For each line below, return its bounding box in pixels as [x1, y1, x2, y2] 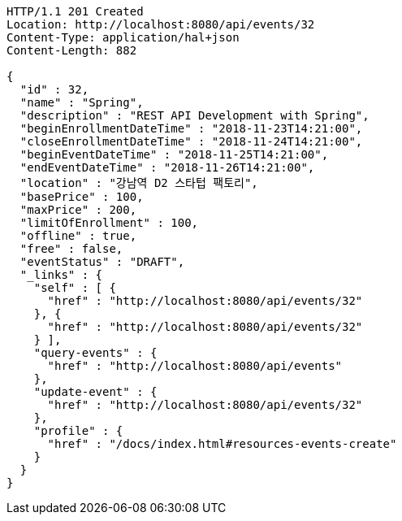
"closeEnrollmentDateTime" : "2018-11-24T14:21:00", [19, 135, 363, 148]
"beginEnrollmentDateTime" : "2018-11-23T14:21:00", [19, 122, 363, 135]
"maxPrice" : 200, [19, 203, 137, 216]
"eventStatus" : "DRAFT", [19, 255, 185, 268]
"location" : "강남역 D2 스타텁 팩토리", [19, 176, 258, 189]
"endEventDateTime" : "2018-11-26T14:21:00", [19, 161, 315, 174]
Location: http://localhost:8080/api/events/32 [6, 18, 315, 31]
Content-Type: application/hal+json [6, 31, 240, 44]
